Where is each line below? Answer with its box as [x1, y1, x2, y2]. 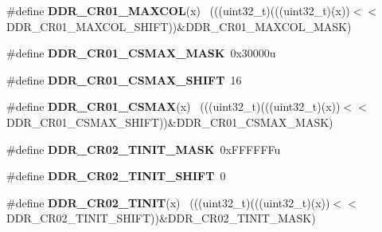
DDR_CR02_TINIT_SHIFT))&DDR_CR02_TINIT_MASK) [6, 210, 316, 226]
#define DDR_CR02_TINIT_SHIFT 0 [6, 167, 226, 184]
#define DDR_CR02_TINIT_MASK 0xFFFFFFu [6, 140, 281, 157]
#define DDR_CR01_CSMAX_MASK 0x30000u [6, 45, 276, 61]
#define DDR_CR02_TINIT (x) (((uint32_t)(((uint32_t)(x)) [6, 194, 330, 210]
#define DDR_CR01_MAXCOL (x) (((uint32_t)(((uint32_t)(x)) [6, 2, 350, 18]
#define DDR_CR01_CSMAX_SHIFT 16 [6, 71, 242, 88]
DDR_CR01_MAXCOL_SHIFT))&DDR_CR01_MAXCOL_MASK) [6, 18, 352, 34]
